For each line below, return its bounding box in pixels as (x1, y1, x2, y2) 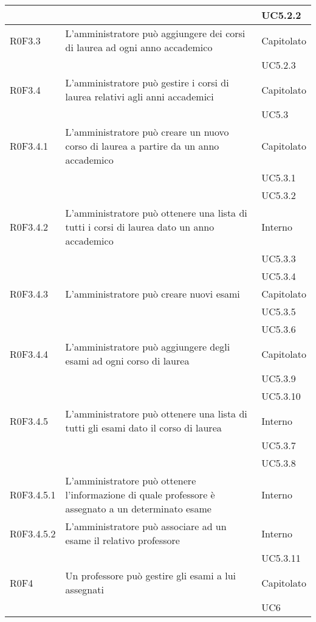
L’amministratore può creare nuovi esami (65, 287, 240, 301)
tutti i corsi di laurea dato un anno (65, 220, 215, 234)
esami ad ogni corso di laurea (65, 354, 190, 368)
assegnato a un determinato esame (65, 501, 211, 515)
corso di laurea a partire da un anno (65, 139, 219, 153)
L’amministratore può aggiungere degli (65, 340, 230, 354)
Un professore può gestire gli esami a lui (65, 568, 236, 582)
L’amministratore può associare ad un (65, 519, 227, 533)
